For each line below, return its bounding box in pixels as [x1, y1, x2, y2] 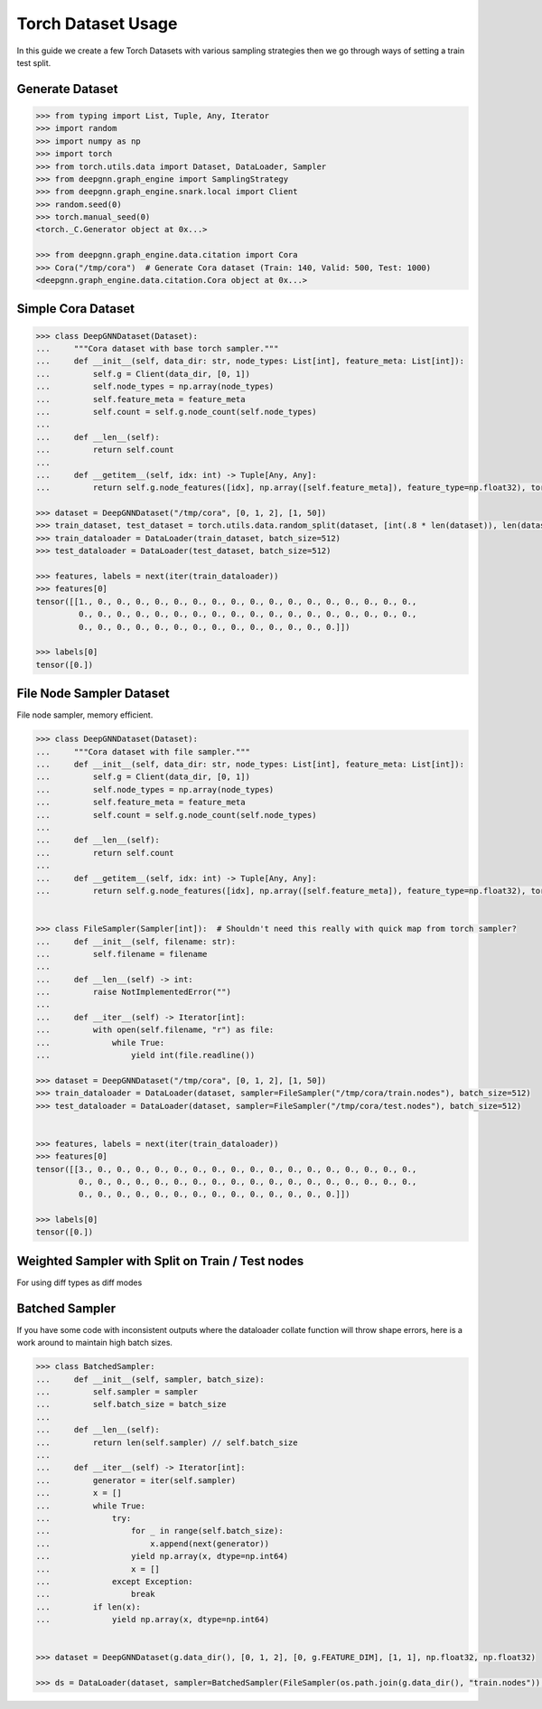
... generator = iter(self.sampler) [35, 1475, 237, 1486]
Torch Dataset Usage [16, 14, 178, 33]
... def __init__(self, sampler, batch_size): [35, 1374, 266, 1385]
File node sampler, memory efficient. [16, 709, 154, 720]
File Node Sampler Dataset [16, 686, 171, 701]
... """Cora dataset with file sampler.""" [35, 747, 250, 756]
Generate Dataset [16, 81, 118, 97]
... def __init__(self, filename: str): [35, 936, 237, 946]
